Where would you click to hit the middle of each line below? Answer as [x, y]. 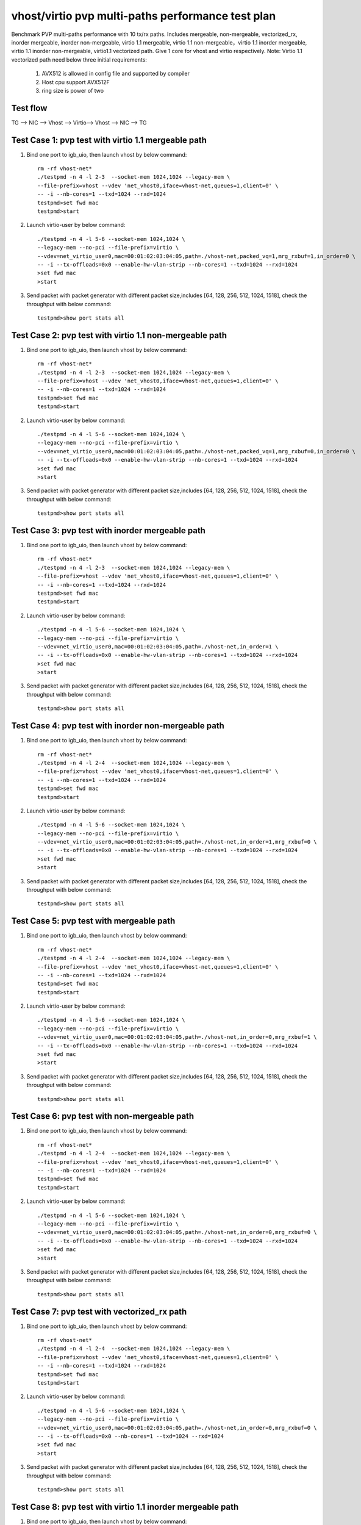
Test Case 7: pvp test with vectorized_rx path [99, 1311]
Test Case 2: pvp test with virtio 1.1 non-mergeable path [119, 335]
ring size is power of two [73, 90]
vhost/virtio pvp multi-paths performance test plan [144, 16]
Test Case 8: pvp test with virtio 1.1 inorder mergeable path [125, 1507]
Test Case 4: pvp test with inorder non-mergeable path [118, 726]
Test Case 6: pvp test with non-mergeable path [103, 1116]
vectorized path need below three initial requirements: [79, 59]
